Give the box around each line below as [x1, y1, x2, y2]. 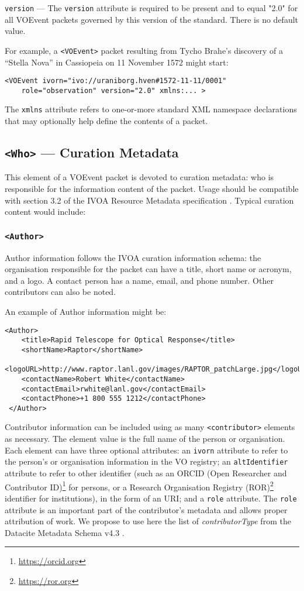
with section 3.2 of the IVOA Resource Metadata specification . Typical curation [5, 194, 294, 206]
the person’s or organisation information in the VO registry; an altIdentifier [5, 455, 288, 468]
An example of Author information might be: [5, 305, 167, 317]
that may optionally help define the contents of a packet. [5, 115, 208, 127]
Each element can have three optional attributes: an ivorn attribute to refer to [5, 444, 288, 456]
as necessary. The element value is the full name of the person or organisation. [5, 432, 285, 445]
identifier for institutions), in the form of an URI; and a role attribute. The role [5, 492, 297, 504]
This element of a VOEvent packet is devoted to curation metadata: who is [5, 171, 274, 183]
